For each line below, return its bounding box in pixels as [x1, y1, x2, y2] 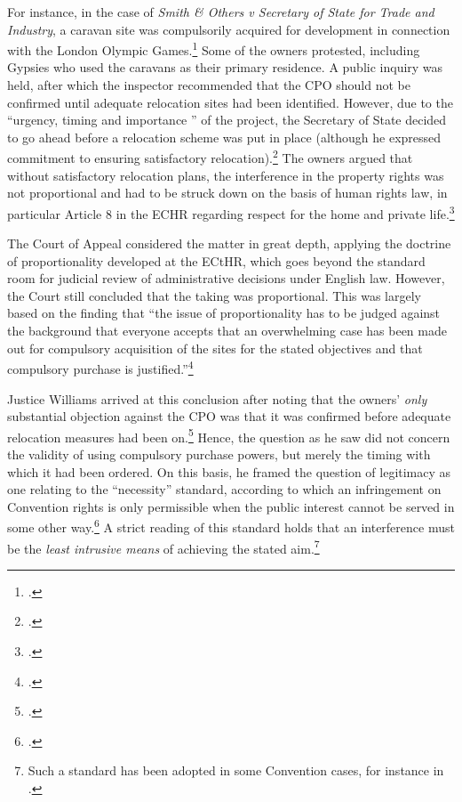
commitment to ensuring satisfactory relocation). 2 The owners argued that [7, 146, 413, 167]
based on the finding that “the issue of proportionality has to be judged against [7, 304, 441, 322]
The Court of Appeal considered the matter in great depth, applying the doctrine [7, 234, 451, 253]
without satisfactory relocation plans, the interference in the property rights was [7, 166, 444, 184]
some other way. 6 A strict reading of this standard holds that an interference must [7, 515, 455, 536]
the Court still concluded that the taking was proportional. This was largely [7, 286, 421, 304]
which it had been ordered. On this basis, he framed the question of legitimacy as [7, 462, 451, 481]
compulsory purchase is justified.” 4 [7, 357, 194, 377]
